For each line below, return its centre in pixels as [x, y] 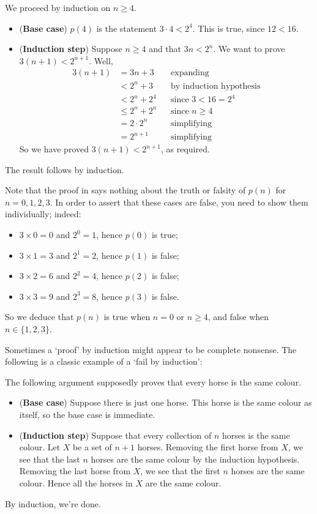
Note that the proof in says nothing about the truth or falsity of [125, 190]
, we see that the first [180, 471]
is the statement [127, 28]
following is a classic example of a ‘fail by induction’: [104, 361]
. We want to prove [249, 49]
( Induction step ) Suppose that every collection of [115, 435]
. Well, [101, 60]
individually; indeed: [43, 214]
